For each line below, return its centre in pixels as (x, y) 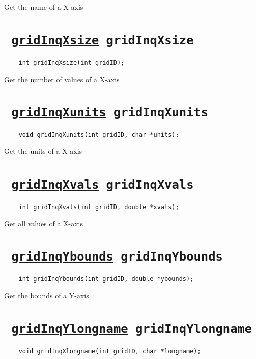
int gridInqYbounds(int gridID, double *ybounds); (106, 279)
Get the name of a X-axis (44, 7)
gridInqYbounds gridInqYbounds (117, 257)
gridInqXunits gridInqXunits (110, 112)
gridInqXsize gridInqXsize (103, 40)
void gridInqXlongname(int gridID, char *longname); (110, 351)
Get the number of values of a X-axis (62, 79)
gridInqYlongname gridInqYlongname (132, 329)
